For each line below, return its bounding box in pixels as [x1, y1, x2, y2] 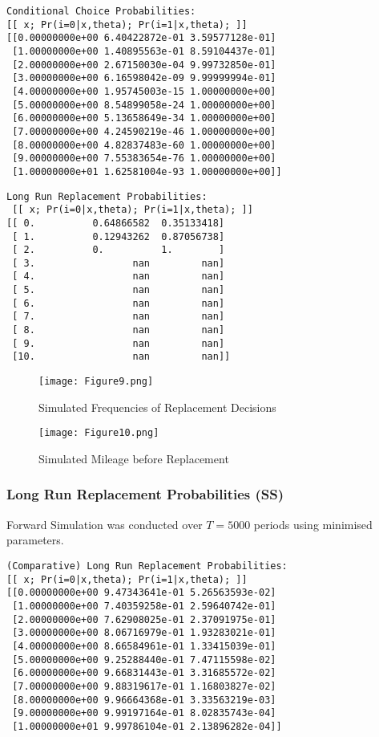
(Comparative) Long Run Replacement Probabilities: [6, 560, 288, 572]
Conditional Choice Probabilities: [6, 6, 196, 17]
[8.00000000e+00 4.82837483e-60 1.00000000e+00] [12, 139, 276, 151]
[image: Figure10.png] [38, 427, 159, 439]
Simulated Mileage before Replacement [38, 450, 229, 466]
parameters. [6, 531, 64, 548]
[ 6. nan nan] [12, 297, 225, 309]
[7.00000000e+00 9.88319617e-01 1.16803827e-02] [12, 680, 276, 692]
